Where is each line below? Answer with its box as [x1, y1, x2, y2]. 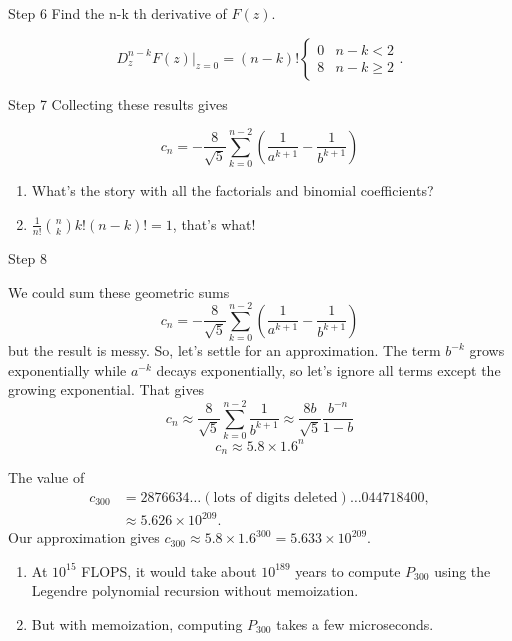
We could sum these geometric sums [8, 281, 230, 302]
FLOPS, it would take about [81, 560, 257, 581]
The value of [8, 467, 85, 488]
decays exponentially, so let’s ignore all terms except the [156, 359, 501, 380]
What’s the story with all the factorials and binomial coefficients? [31, 180, 434, 201]
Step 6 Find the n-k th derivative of [8, 3, 227, 23]
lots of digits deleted [213, 490, 338, 505]
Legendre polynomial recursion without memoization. [31, 580, 359, 601]
